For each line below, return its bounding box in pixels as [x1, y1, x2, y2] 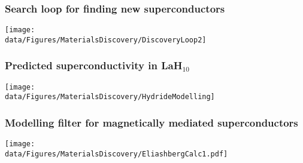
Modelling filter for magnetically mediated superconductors [5, 115, 298, 130]
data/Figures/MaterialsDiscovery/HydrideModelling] [5, 93, 215, 102]
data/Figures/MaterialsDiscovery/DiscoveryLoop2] [5, 35, 207, 44]
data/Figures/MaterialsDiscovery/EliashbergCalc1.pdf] [5, 149, 228, 158]
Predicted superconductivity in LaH [5, 58, 183, 73]
